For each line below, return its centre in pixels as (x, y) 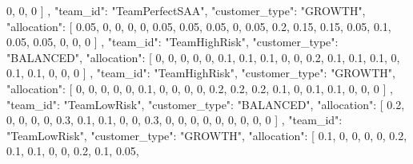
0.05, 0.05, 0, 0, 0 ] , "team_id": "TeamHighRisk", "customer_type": (172, 42)
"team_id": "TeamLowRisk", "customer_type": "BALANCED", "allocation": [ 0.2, (206, 104)
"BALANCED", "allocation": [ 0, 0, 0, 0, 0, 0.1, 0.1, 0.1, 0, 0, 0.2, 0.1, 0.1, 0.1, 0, (203, 57)
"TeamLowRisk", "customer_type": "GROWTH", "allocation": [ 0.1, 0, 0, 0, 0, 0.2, (207, 135)
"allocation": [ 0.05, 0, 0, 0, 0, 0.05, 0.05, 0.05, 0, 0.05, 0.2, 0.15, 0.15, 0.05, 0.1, (199, 26)
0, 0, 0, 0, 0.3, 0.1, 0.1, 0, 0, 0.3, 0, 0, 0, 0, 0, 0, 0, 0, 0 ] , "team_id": (174, 120)
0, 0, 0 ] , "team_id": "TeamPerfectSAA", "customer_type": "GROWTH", (186, 10)
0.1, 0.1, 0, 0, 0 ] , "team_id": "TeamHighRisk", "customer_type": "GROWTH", (201, 73)
